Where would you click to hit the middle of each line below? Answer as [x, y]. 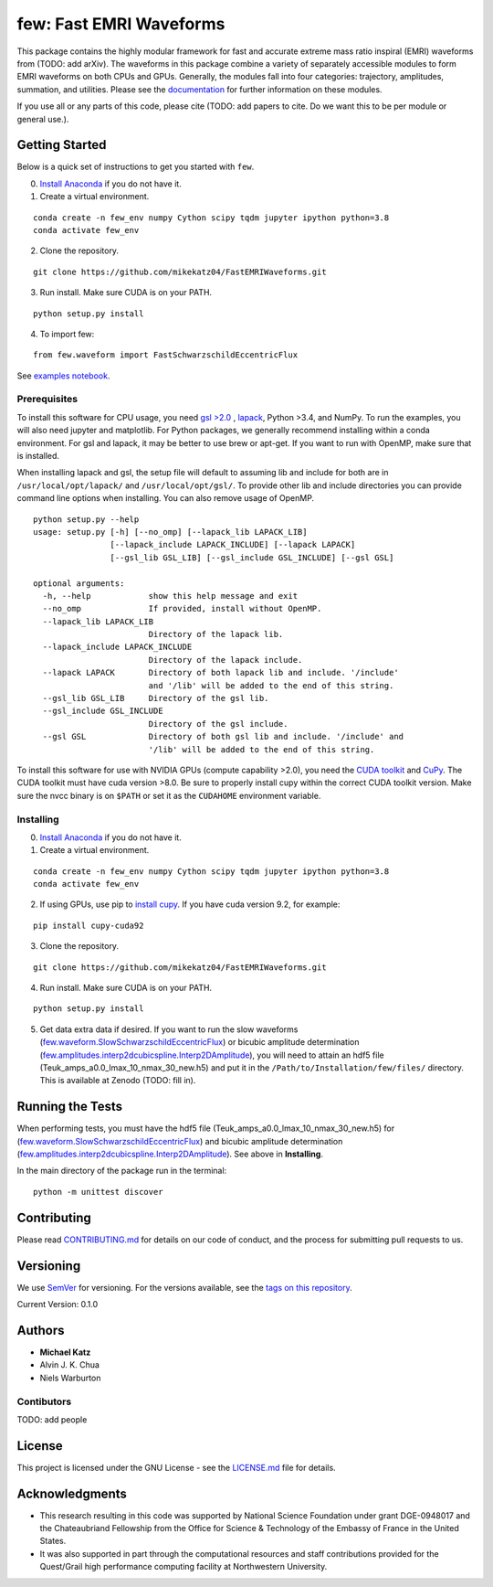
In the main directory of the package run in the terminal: [122, 1171]
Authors [41, 1330]
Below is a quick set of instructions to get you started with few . [136, 167]
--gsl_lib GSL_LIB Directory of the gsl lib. [156, 698]
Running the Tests [70, 1107]
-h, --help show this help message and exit [170, 596]
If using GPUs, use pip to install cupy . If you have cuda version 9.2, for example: [190, 904]
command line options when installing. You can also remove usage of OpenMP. [166, 498]
